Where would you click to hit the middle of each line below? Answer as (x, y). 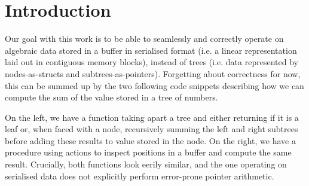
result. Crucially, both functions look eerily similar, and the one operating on (146, 164)
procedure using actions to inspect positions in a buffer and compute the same (148, 152)
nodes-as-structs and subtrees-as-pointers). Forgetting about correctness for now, (153, 73)
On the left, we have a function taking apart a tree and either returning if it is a (152, 117)
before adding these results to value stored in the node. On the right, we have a (150, 140)
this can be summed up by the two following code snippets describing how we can (154, 85)
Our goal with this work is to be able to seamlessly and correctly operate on (144, 39)
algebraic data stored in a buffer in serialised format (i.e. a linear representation (151, 50)
